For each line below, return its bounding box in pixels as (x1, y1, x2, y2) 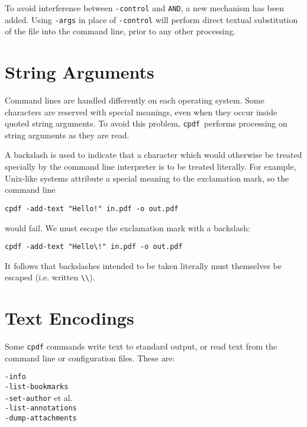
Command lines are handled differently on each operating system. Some (5, 94, 264, 106)
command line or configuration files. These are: (5, 351, 175, 364)
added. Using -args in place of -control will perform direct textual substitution (5, 13, 298, 25)
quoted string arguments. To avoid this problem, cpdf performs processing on (5, 117, 287, 130)
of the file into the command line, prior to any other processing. (5, 25, 236, 37)
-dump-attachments (5, 414, 77, 422)
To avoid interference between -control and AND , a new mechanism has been (5, 2, 285, 14)
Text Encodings (5, 306, 134, 330)
